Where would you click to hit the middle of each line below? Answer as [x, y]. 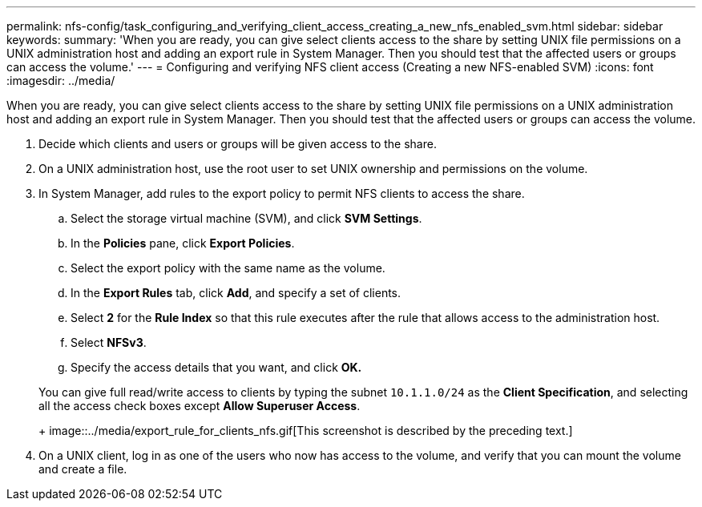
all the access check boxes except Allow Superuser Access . [200, 406]
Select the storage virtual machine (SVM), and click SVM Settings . [246, 218]
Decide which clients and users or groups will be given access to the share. [238, 144]
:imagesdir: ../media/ [61, 80]
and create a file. [83, 469]
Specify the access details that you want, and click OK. [216, 367]
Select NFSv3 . [109, 342]
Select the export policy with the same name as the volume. [228, 268]
